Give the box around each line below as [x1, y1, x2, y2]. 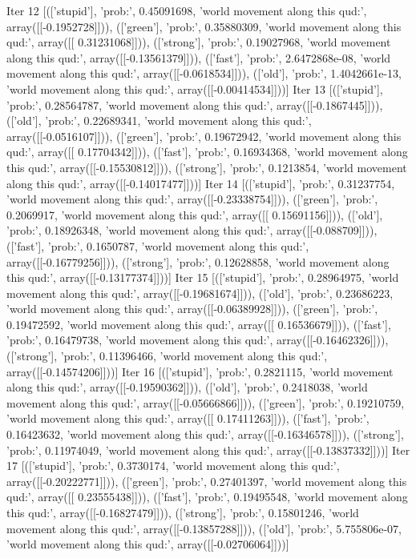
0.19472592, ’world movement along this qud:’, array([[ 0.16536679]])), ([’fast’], [6, 315, 391, 332]
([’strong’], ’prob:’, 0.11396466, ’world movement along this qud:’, [6, 347, 328, 364]
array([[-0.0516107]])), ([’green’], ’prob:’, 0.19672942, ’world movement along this [6, 127, 402, 144]
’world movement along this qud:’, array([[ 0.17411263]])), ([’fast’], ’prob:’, [6, 410, 370, 427]
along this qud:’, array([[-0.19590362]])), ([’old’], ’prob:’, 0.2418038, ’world [6, 379, 368, 395]
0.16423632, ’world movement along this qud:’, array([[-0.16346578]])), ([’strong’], [6, 426, 404, 443]
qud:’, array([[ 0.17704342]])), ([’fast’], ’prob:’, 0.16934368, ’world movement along [6, 143, 408, 160]
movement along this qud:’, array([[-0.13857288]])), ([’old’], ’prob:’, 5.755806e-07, [6, 520, 402, 536]
